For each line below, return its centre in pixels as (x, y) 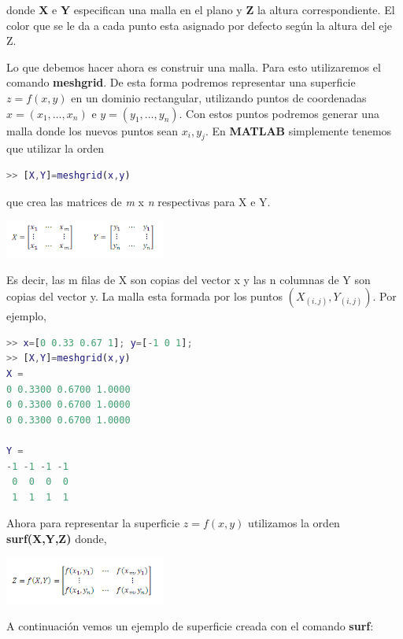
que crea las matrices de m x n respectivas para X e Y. (139, 201)
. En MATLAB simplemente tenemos (298, 130)
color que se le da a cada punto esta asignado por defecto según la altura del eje (199, 25)
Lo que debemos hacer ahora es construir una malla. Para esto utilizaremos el (194, 66)
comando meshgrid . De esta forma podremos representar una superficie (181, 82)
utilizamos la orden (294, 523)
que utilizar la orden (55, 148)
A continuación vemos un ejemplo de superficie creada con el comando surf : (190, 625)
